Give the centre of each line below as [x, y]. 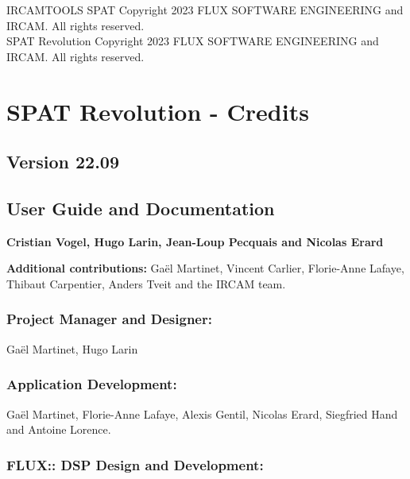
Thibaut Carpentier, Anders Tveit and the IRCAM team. [146, 283]
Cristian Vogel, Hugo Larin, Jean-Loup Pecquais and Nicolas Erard [195, 241]
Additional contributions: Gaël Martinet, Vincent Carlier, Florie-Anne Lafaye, [205, 268]
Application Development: [92, 384]
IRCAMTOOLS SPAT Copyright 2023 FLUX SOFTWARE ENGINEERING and [205, 10]
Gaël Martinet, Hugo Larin [72, 348]
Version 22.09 [63, 162]
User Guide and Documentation [141, 208]
